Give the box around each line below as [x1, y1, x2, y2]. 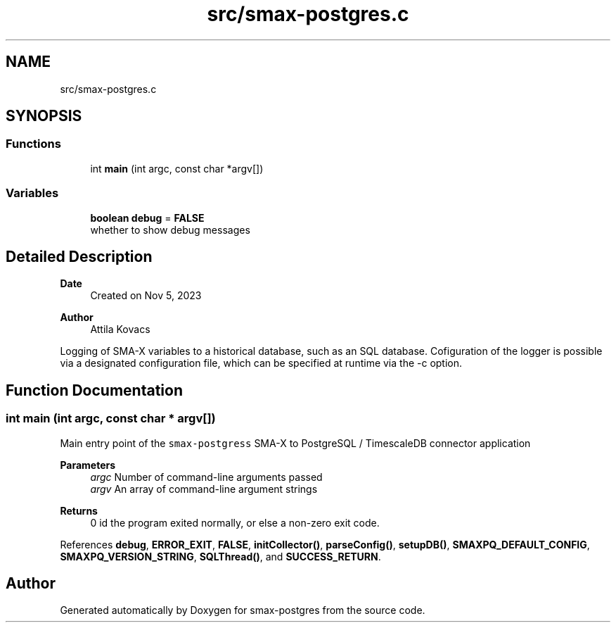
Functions [6, 137, 61, 151]
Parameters [60, 458, 116, 471]
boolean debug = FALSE [90, 211, 205, 224]
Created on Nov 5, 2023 [90, 289, 202, 302]
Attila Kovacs [90, 323, 150, 336]
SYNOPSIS [6, 107, 82, 125]
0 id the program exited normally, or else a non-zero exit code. [90, 516, 380, 529]
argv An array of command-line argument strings [90, 482, 318, 495]
